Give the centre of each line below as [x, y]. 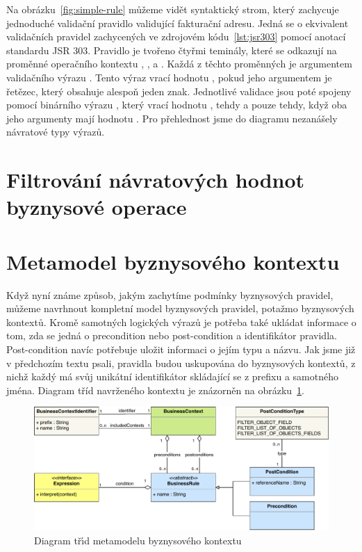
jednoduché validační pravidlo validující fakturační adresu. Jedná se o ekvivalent [178, 23]
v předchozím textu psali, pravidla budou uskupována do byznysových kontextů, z [181, 363]
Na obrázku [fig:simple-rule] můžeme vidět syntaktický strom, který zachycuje [173, 9]
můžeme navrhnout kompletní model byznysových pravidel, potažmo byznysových [180, 308]
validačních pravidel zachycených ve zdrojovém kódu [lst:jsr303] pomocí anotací [176, 36]
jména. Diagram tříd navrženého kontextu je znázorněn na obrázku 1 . [155, 390]
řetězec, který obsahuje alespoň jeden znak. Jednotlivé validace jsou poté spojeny [179, 91]
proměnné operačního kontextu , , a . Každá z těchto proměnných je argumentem [179, 64]
